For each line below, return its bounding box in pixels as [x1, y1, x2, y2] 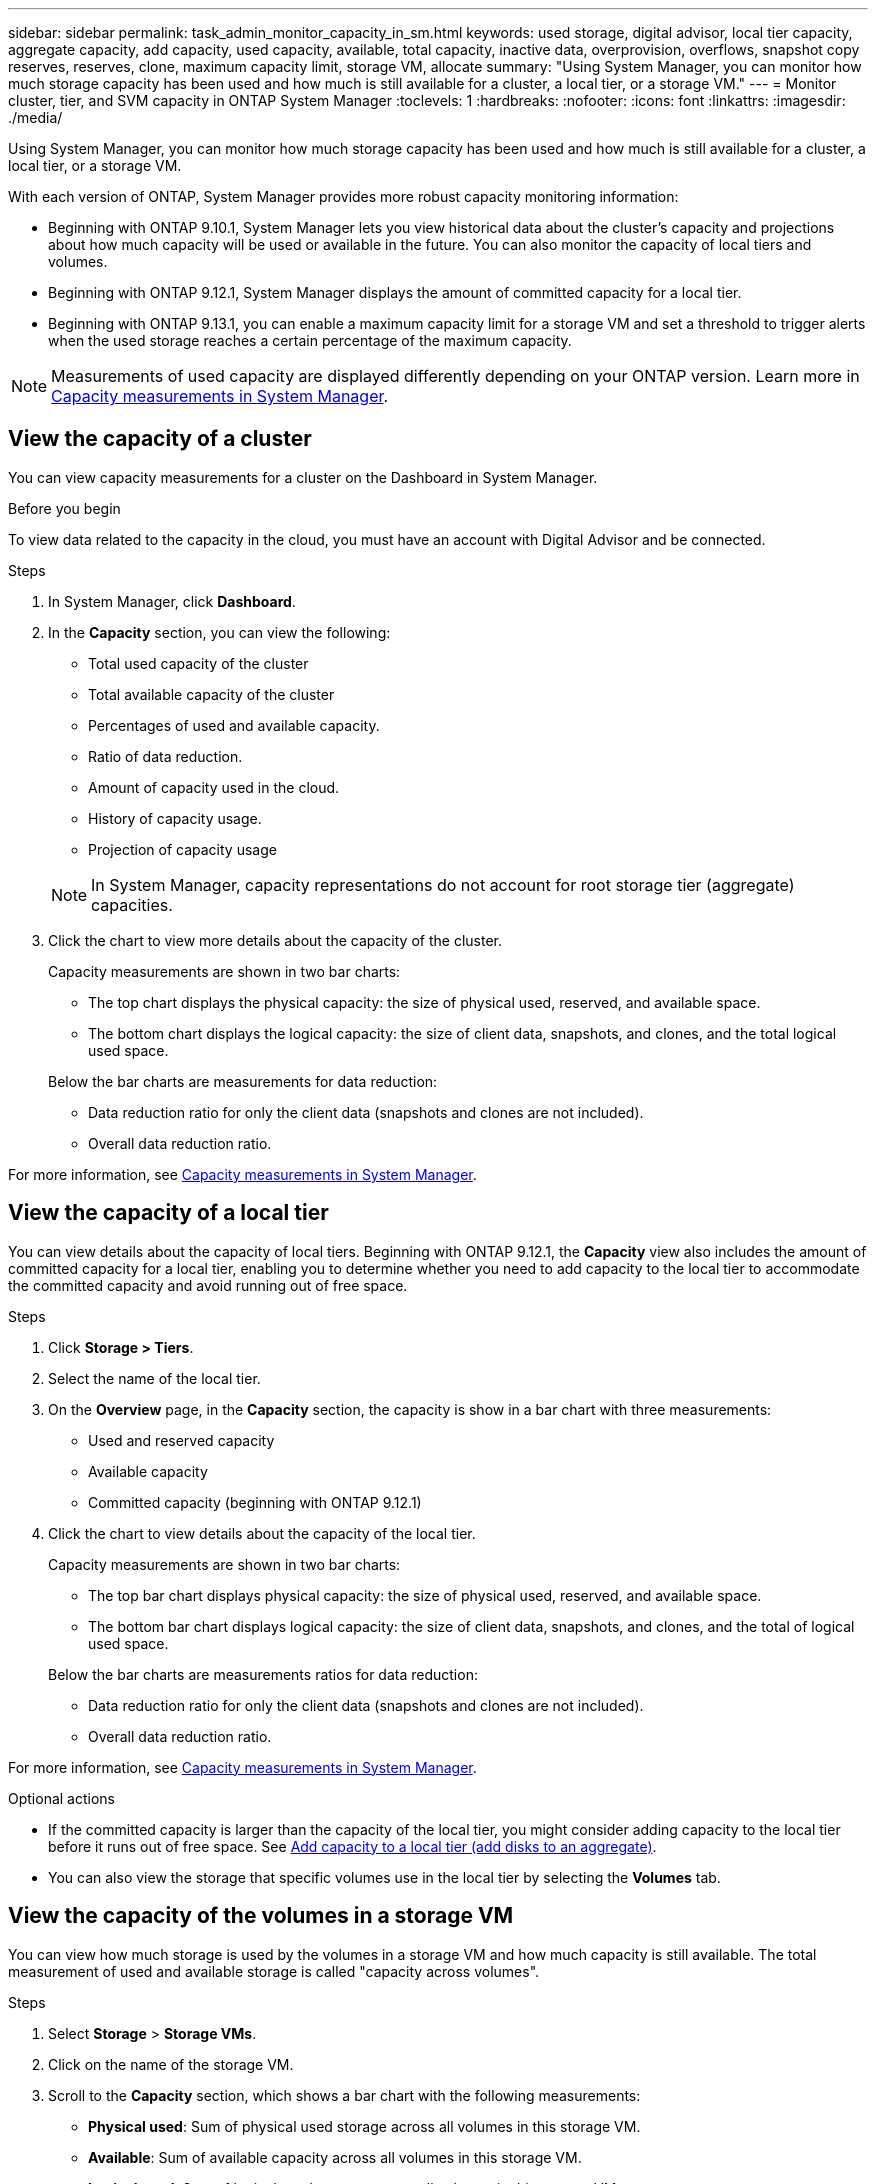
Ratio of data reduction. [88, 747, 243, 765]
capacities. [91, 894, 173, 915]
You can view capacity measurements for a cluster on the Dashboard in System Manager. [8, 468, 598, 486]
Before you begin [8, 499, 121, 517]
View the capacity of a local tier [8, 1200, 329, 1226]
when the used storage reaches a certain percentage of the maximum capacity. [48, 332, 572, 349]
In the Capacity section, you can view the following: [48, 623, 391, 641]
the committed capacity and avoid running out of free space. [8, 1276, 408, 1294]
